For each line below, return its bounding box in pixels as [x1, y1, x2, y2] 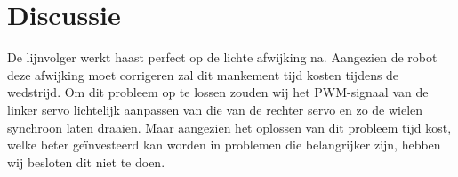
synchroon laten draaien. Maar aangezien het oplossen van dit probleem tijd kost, [7, 117, 452, 136]
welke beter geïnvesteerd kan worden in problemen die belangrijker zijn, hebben [7, 135, 441, 154]
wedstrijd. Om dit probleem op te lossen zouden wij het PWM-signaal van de [7, 83, 429, 101]
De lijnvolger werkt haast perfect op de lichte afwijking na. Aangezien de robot [7, 48, 438, 67]
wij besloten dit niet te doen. [7, 152, 165, 171]
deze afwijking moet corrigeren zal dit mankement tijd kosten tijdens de [7, 65, 399, 84]
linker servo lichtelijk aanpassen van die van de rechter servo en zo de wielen [7, 100, 423, 118]
